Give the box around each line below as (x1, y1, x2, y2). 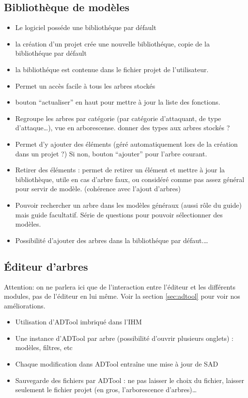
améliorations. (4, 300, 46, 310)
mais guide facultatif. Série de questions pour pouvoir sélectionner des (15, 209, 223, 219)
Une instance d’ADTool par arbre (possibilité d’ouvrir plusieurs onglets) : (15, 333, 233, 343)
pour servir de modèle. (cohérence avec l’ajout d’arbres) (15, 184, 181, 194)
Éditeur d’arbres (4, 259, 88, 274)
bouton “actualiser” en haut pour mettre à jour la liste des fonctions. (15, 97, 220, 107)
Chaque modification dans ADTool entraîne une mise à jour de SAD (15, 359, 218, 369)
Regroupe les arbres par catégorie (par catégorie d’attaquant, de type (15, 113, 221, 123)
